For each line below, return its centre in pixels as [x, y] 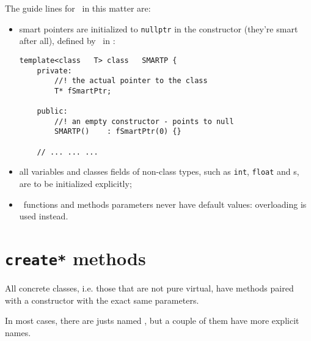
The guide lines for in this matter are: [78, 8]
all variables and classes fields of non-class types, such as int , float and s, [159, 171]
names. [18, 332]
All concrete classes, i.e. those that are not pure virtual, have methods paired [149, 288]
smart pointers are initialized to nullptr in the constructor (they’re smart [159, 28]
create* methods [75, 258]
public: [52, 112]
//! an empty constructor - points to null [144, 121]
